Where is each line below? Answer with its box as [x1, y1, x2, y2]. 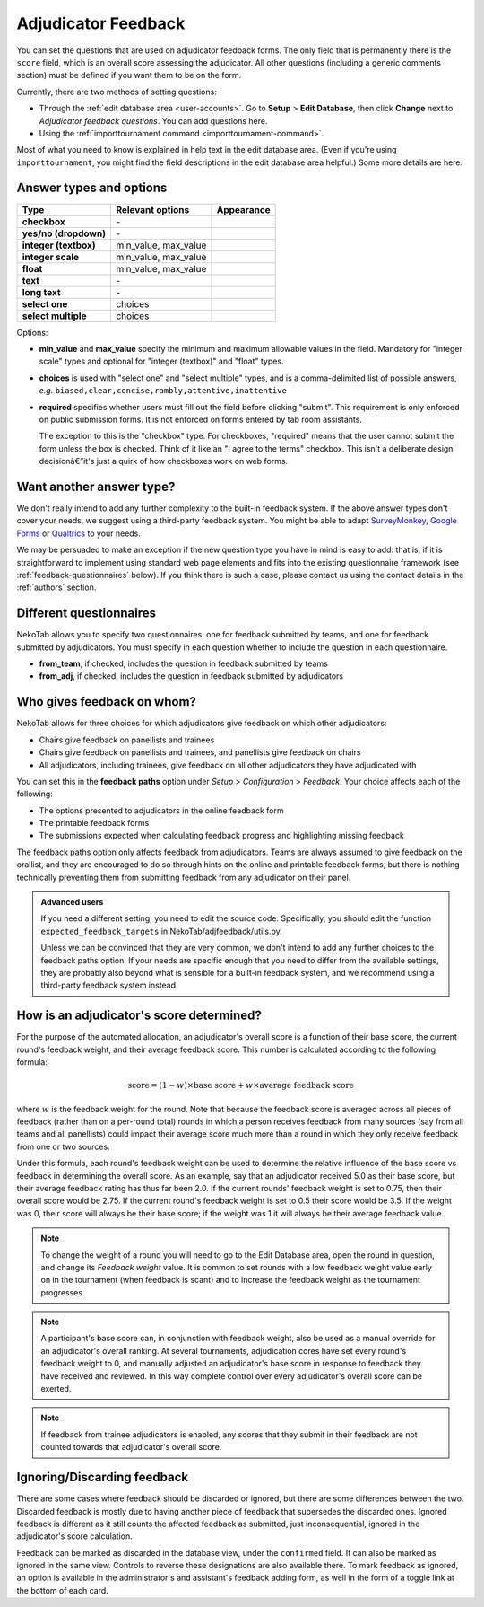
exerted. [40, 1383, 72, 1394]
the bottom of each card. [16, 1585, 109, 1595]
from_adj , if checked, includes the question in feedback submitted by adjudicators [39, 671, 344, 681]
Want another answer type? [16, 479, 176, 494]
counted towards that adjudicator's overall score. [40, 1442, 222, 1453]
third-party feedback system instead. [40, 979, 178, 991]
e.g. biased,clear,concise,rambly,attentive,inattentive [39, 385, 287, 396]
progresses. [40, 1286, 85, 1297]
